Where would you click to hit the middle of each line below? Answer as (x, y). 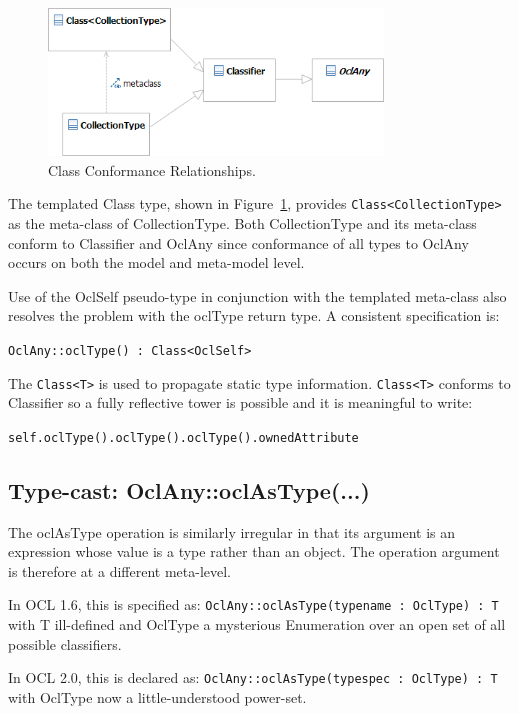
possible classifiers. (65, 643)
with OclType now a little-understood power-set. (157, 696)
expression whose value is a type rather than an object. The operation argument (254, 551)
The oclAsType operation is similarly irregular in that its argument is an (232, 531)
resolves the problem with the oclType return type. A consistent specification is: (254, 315)
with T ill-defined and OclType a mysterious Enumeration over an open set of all (257, 624)
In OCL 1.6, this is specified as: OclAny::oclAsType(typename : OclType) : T (253, 604)
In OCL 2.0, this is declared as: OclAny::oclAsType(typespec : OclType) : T (253, 677)
